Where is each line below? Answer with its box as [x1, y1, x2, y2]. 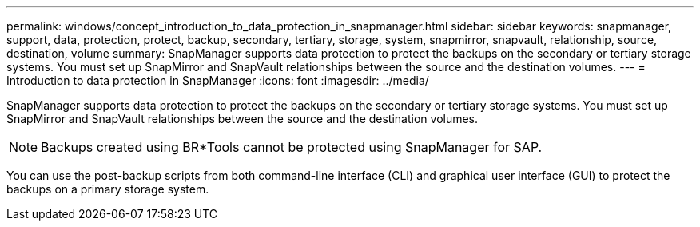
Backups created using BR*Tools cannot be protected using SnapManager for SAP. [41, 139, 543, 155]
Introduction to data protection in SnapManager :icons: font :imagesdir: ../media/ [6, 74, 429, 87]
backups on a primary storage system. [6, 182, 209, 196]
